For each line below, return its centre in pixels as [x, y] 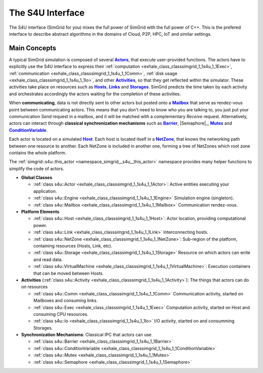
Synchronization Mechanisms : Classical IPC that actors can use [86, 335]
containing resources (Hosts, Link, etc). [73, 246]
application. [45, 191]
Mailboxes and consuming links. [66, 301]
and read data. [48, 259]
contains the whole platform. [38, 153]
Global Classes [37, 178]
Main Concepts [33, 48]
